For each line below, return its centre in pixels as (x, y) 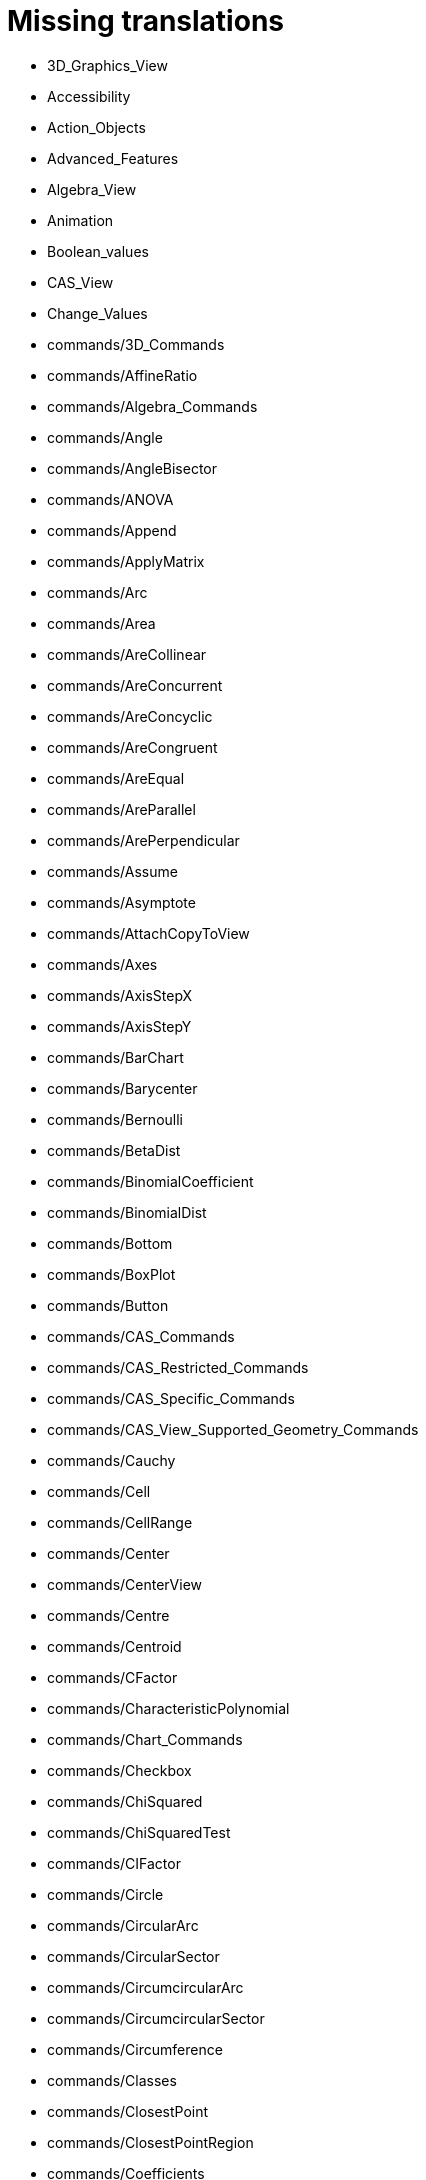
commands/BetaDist (114, 1150)
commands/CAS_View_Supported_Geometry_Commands (233, 1429)
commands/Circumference (135, 2049)
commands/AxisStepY (119, 1026)
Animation (80, 220)
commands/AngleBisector (132, 468)
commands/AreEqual (116, 778)
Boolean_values (98, 251)
